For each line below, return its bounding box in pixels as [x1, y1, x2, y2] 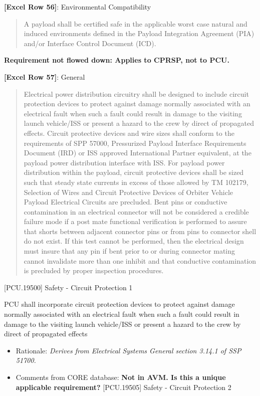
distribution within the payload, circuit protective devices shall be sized [24, 167, 244, 177]
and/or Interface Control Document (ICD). [24, 38, 156, 48]
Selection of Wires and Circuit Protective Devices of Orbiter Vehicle [24, 186, 233, 197]
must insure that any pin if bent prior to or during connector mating [24, 246, 235, 256]
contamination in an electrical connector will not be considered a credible [24, 206, 249, 217]
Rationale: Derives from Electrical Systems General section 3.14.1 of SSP [16, 345, 241, 355]
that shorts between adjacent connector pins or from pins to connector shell [24, 226, 256, 236]
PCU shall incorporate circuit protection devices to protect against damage [4, 299, 235, 309]
